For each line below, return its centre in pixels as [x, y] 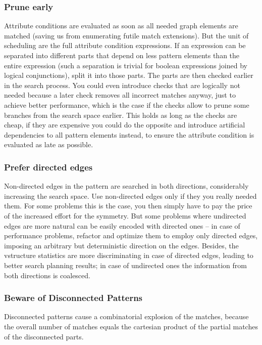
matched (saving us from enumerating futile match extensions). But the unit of [126, 35]
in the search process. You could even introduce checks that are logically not [122, 85]
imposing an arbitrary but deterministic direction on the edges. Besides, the [121, 245]
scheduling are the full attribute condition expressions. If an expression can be [125, 45]
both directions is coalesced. [47, 275]
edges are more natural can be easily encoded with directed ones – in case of [122, 225]
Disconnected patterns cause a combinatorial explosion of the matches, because [126, 316]
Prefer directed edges [48, 167]
